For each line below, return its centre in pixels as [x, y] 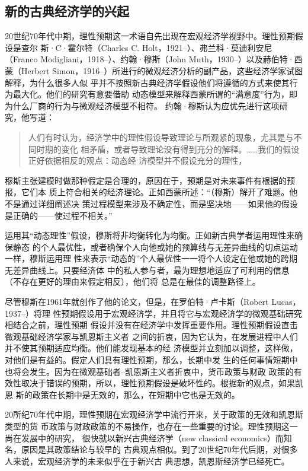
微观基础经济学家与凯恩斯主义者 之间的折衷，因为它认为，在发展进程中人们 [151, 336]
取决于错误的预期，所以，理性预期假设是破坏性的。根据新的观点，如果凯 [162, 383]
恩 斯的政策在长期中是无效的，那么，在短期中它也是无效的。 [122, 394]
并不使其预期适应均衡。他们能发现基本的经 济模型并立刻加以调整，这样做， [151, 348]
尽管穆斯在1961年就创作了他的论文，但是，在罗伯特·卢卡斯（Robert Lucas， [153, 302]
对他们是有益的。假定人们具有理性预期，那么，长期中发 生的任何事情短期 [147, 360]
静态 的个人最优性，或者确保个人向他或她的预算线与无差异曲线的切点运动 [155, 246]
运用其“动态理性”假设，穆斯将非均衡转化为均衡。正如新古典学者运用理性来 [150, 235]
